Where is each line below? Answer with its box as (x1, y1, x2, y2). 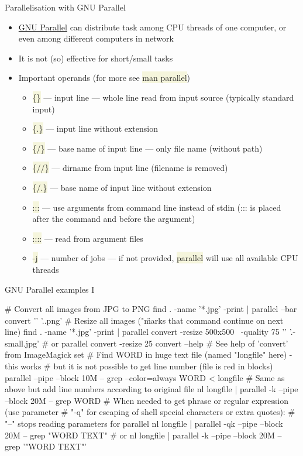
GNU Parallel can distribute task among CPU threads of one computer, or (18, 20, 287, 33)
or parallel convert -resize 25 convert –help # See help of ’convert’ (51, 337, 288, 349)
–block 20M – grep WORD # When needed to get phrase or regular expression (5, 394, 288, 406)
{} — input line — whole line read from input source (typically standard (32, 91, 294, 103)
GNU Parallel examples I (5, 283, 95, 295)
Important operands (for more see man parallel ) (18, 71, 191, 84)
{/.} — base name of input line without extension (32, 181, 212, 193)
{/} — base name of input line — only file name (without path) (32, 142, 263, 154)
